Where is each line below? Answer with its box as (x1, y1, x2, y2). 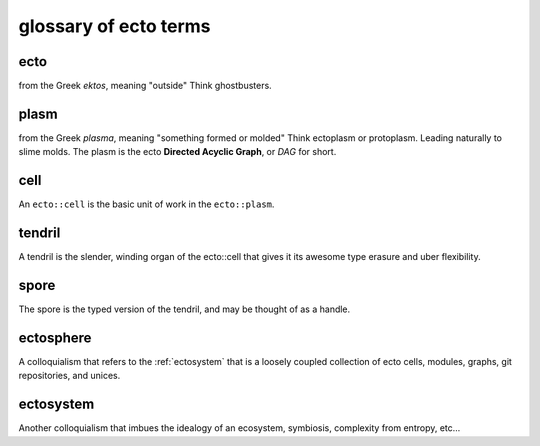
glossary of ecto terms (18, 15, 211, 37)
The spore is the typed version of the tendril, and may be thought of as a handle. (18, 303, 351, 315)
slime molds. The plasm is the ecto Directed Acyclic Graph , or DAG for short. (18, 146, 337, 158)
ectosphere (18, 329, 92, 346)
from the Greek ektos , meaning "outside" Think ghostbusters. (18, 80, 272, 92)
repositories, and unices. (18, 370, 121, 382)
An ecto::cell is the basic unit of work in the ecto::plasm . (18, 198, 275, 210)
